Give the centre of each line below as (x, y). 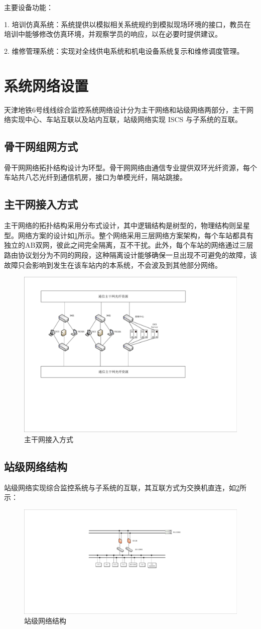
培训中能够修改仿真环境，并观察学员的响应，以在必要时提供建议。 (113, 34)
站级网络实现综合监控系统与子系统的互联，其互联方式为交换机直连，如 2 (122, 487)
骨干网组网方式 (41, 146)
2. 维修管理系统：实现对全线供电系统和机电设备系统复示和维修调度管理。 (124, 50)
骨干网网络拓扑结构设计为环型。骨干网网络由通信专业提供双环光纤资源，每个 (130, 167)
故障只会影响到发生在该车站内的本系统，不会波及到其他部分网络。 (113, 265)
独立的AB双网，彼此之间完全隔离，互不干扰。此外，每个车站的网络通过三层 (129, 245)
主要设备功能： (29, 7)
